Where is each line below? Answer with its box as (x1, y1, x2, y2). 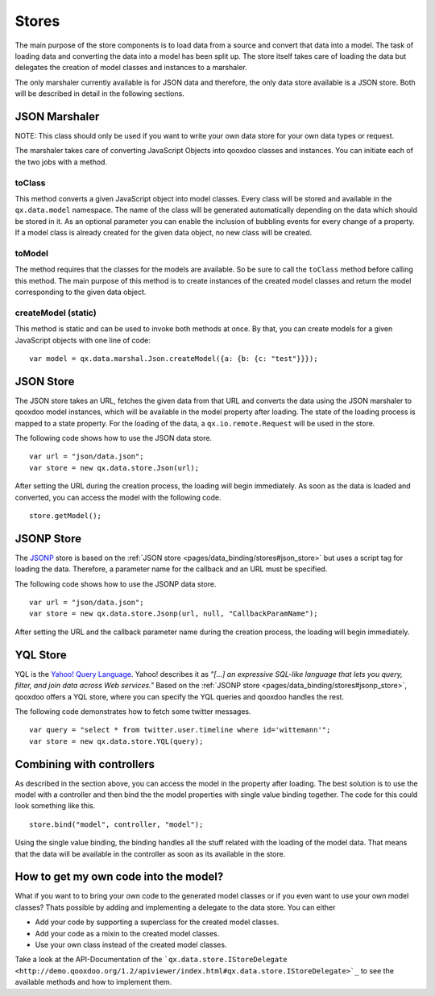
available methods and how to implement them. (14, 977, 172, 987)
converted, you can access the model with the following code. (14, 492, 222, 502)
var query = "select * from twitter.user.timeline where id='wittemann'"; (29, 725, 331, 735)
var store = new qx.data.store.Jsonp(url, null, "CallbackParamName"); (29, 609, 318, 618)
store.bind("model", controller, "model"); (29, 820, 204, 829)
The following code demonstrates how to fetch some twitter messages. (14, 706, 251, 716)
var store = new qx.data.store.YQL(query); (29, 737, 204, 745)
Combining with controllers (14, 757, 155, 771)
